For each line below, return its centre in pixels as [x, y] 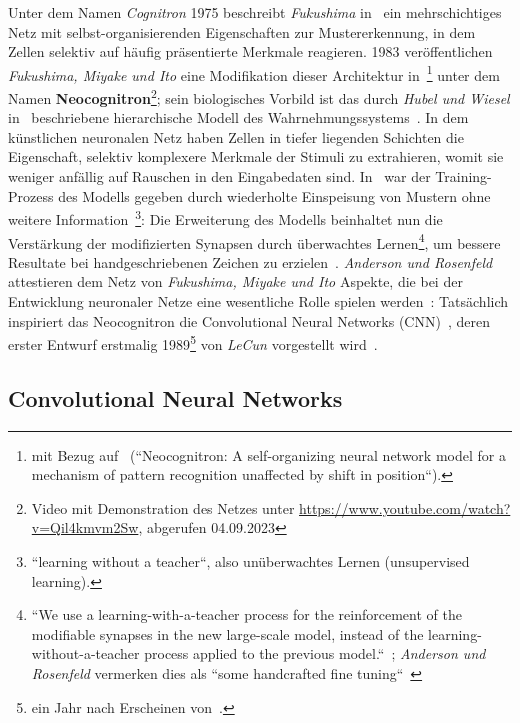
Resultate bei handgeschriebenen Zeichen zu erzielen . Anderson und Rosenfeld [250, 261]
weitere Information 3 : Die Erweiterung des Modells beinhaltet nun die [225, 217]
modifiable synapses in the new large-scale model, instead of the [227, 633]
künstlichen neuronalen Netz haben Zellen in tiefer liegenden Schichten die [236, 136]
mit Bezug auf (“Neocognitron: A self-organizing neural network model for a [268, 454]
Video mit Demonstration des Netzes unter [163, 507]
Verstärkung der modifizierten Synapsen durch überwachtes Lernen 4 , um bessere [254, 241]
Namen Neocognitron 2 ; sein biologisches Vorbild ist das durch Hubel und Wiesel [259, 96]
